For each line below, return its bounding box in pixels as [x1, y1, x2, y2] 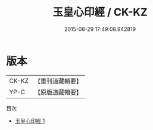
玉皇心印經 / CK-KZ [52, 5, 148, 19]
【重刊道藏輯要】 [34, 77, 82, 85]
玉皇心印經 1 [14, 117, 45, 124]
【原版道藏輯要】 [34, 88, 82, 96]
